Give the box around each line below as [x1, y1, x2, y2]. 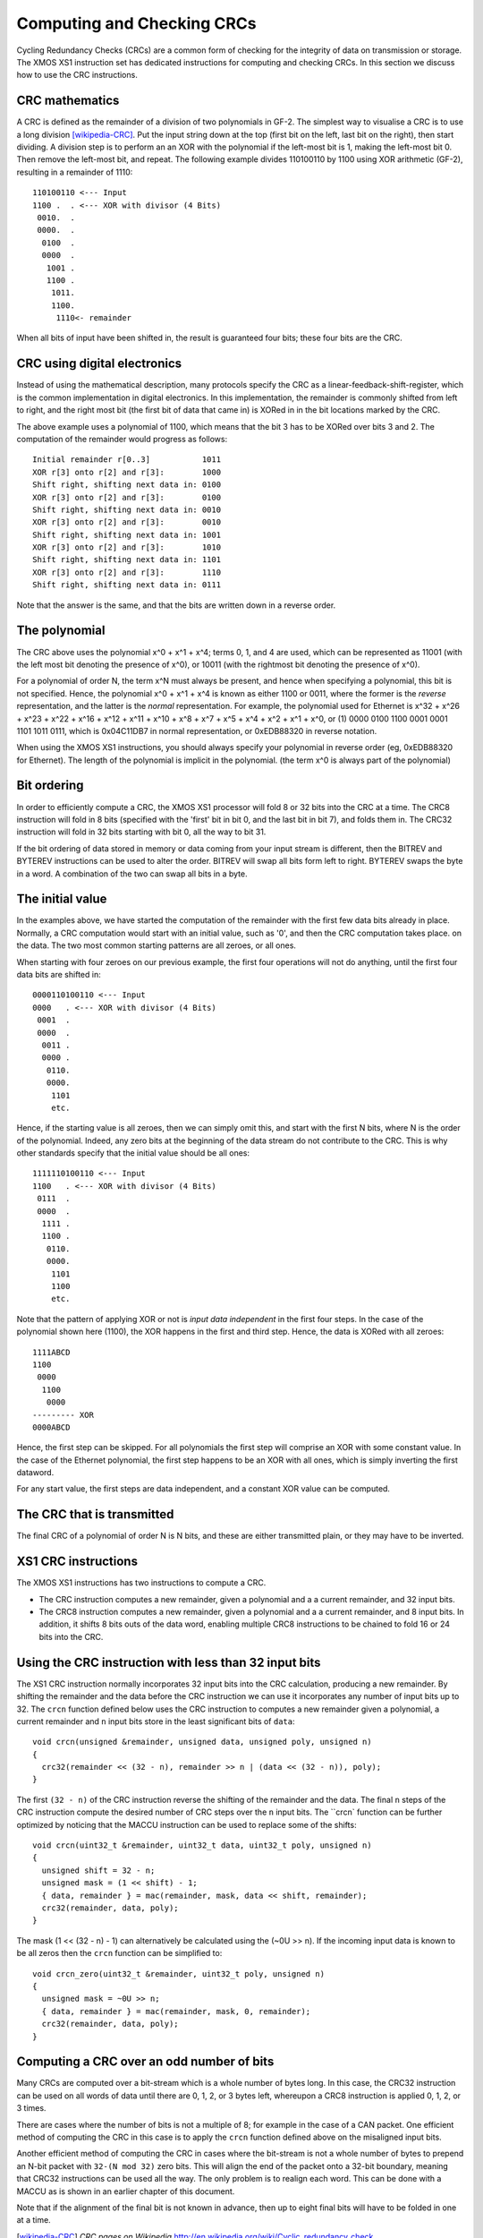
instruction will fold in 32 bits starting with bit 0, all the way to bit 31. [16, 826, 267, 837]
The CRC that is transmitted [16, 1507, 174, 1522]
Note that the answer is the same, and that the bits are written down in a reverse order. [16, 600, 336, 611]
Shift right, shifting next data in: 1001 [32, 529, 222, 540]
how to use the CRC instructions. [16, 70, 138, 81]
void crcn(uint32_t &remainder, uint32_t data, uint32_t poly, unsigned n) [32, 1841, 372, 1850]
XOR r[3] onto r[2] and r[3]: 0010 [32, 517, 222, 527]
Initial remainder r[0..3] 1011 [32, 455, 222, 465]
